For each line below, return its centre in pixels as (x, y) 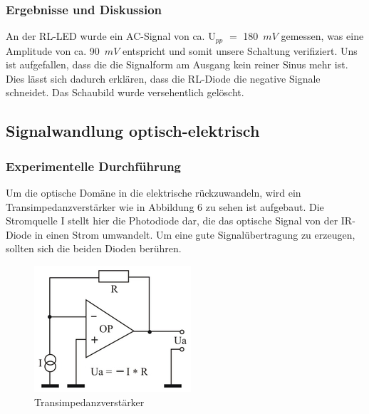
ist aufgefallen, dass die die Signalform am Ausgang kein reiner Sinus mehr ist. (177, 64)
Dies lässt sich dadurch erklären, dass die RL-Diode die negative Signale (163, 78)
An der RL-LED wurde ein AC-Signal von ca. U (111, 36)
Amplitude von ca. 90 (53, 50)
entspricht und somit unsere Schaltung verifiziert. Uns (240, 50)
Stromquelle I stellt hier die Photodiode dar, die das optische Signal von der (172, 221)
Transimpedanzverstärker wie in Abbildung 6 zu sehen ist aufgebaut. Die (165, 206)
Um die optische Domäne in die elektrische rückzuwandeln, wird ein (154, 193)
